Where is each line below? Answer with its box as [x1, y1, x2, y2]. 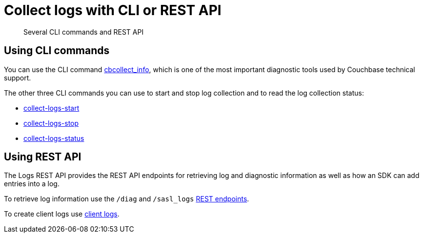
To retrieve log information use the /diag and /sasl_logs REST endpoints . [4, 195, 249, 203]
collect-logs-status [23, 134, 84, 142]
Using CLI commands [4, 44, 110, 57]
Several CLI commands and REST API [23, 27, 144, 36]
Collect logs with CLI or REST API [4, 2, 222, 19]
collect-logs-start [23, 103, 80, 112]
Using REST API [4, 151, 81, 163]
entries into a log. [4, 179, 60, 188]
